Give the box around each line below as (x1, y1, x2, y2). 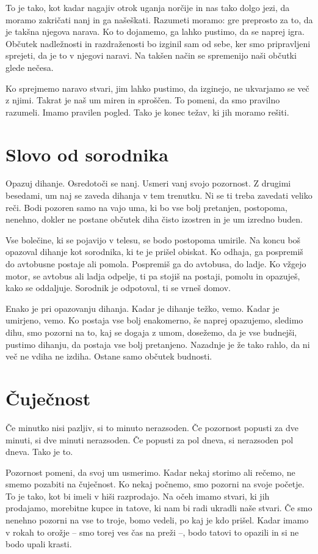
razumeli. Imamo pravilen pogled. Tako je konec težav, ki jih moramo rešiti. (5, 105, 289, 118)
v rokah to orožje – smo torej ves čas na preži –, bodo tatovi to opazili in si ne (5, 525, 299, 538)
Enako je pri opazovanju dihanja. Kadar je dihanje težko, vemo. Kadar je (5, 301, 280, 314)
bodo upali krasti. (5, 537, 72, 550)
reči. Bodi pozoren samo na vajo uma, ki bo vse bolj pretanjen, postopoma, (5, 201, 287, 213)
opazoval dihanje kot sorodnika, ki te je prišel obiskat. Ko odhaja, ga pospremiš (5, 245, 303, 258)
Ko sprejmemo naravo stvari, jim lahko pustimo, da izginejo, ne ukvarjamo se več (5, 81, 309, 94)
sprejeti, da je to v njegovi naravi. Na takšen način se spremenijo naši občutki (5, 49, 297, 62)
